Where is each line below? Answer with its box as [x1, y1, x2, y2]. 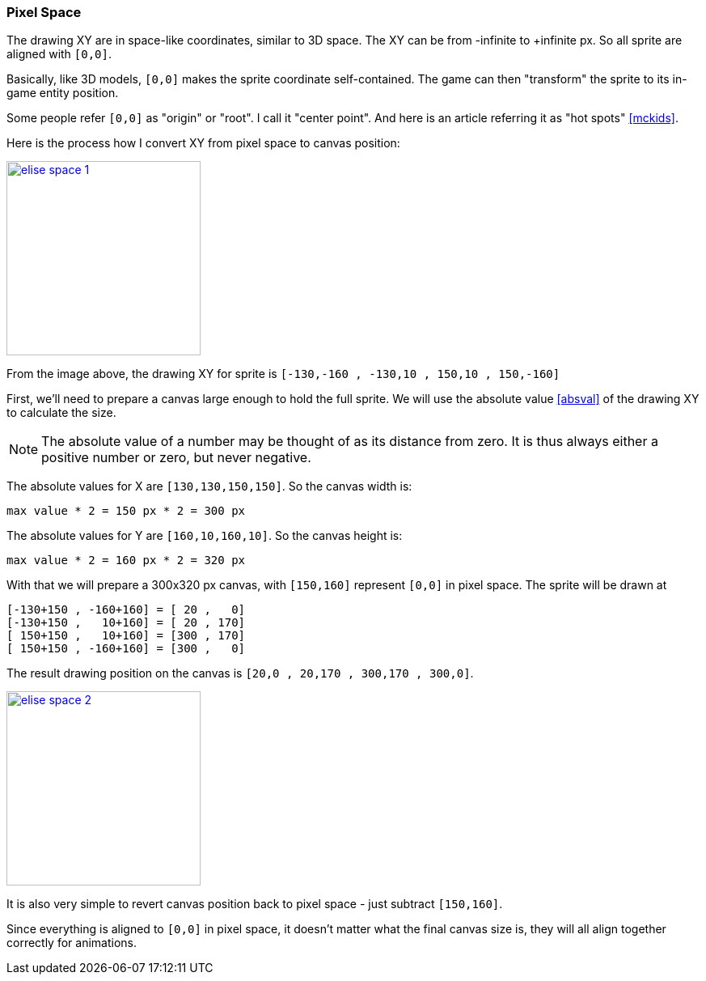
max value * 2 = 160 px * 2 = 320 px [6, 554, 246, 567]
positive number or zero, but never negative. [41, 449, 311, 466]
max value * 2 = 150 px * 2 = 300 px [6, 504, 246, 518]
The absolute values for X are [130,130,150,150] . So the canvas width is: [6, 479, 412, 494]
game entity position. [6, 86, 119, 100]
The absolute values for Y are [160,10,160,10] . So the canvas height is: [6, 529, 403, 543]
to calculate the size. [6, 406, 116, 420]
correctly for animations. [6, 936, 137, 950]
